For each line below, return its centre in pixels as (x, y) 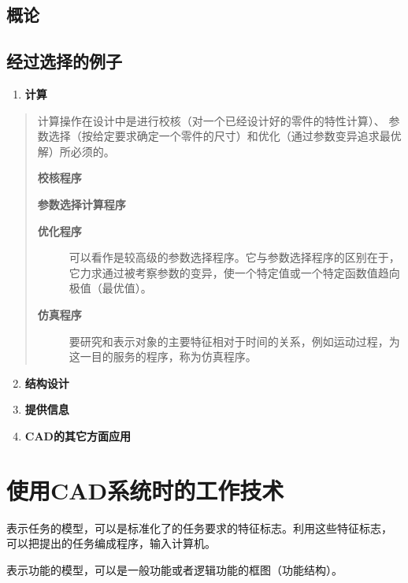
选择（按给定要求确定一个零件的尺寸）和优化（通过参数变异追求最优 (225, 136)
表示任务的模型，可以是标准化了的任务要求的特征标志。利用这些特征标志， (199, 527)
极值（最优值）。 (110, 288)
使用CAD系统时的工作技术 (145, 490)
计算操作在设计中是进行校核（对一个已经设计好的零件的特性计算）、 (211, 120)
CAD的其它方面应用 (78, 435)
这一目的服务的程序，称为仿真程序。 (163, 356)
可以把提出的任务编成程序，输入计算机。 (111, 543)
